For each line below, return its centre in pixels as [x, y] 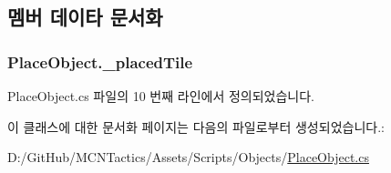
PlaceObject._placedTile [100, 61]
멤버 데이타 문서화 [85, 17]
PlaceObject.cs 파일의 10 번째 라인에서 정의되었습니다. [161, 96]
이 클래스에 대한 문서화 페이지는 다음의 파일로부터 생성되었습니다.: [196, 126]
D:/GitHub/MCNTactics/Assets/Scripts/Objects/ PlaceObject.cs [188, 157]
